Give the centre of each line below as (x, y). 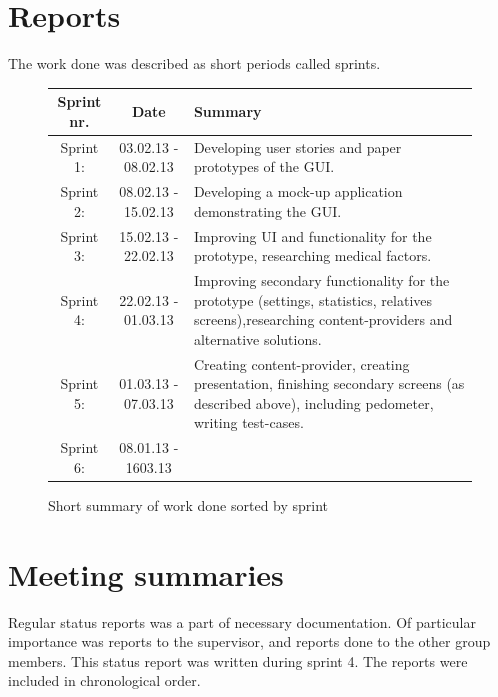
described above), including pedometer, (313, 402)
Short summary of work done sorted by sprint (188, 504)
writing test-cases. (248, 422)
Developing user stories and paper (297, 146)
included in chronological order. (104, 680)
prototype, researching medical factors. (312, 255)
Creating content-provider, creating (301, 363)
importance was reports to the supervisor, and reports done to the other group (249, 641)
